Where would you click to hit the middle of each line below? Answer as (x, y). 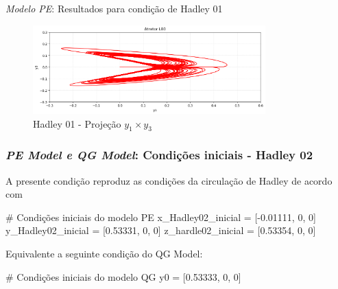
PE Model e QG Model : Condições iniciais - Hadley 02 (159, 155)
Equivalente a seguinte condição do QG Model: (104, 254)
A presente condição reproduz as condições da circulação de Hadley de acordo (169, 180)
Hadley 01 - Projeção (77, 123)
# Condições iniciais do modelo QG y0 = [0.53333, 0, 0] (123, 276)
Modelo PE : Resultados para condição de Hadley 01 (114, 8)
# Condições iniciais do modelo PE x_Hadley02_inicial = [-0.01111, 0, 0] (161, 217)
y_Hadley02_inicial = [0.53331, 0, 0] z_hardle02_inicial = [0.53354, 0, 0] (161, 230)
